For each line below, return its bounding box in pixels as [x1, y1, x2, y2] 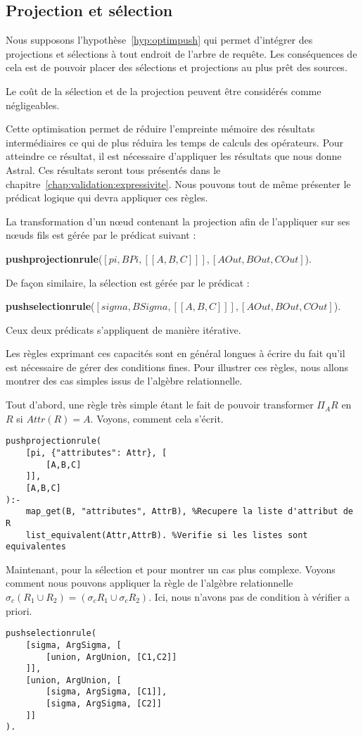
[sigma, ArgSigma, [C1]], [46, 687, 167, 697]
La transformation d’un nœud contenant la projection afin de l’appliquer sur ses [6, 213, 350, 228]
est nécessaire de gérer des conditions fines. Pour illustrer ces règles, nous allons [6, 359, 348, 374]
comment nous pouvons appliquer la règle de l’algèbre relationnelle [6, 575, 293, 590]
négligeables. [6, 97, 60, 112]
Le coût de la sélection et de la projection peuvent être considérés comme [6, 83, 321, 98]
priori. [6, 603, 32, 618]
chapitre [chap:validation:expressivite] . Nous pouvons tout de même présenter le [6, 176, 351, 191]
